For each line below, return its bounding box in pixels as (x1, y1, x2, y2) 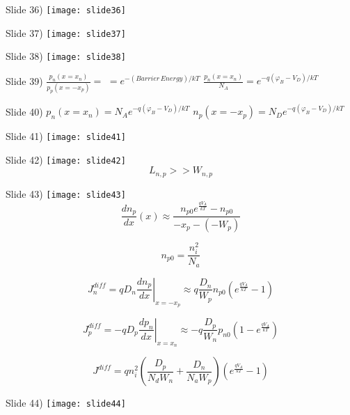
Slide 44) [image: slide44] (6, 396, 126, 410)
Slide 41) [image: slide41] (6, 129, 126, 143)
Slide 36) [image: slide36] (6, 2, 126, 16)
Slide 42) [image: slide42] (6, 152, 126, 166)
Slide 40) (6, 104, 43, 118)
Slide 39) (6, 73, 43, 88)
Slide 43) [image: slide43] (6, 186, 126, 201)
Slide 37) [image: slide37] (6, 25, 126, 40)
